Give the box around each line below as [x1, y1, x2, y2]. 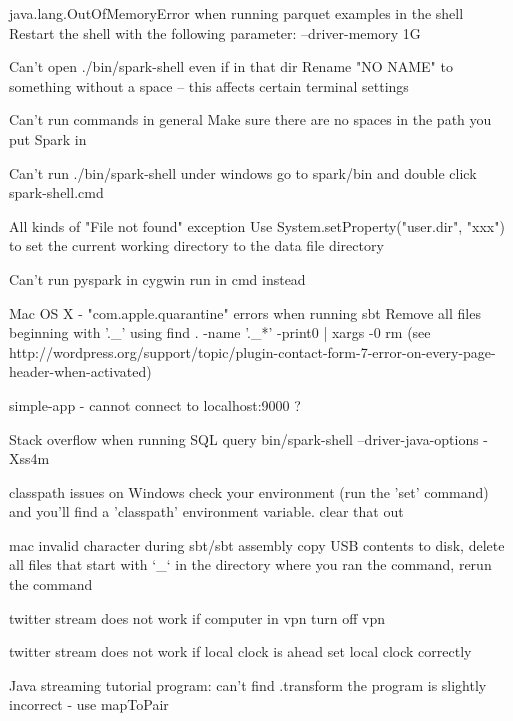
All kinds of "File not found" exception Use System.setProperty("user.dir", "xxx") [9, 215, 505, 236]
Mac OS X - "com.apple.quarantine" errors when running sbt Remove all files [9, 302, 481, 323]
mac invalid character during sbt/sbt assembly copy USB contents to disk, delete [9, 534, 505, 555]
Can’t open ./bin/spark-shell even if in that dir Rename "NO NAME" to [9, 56, 453, 77]
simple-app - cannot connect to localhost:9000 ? [9, 394, 301, 415]
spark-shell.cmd [9, 182, 104, 203]
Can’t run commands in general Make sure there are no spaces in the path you [9, 109, 492, 130]
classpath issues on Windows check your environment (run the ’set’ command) [9, 481, 489, 502]
